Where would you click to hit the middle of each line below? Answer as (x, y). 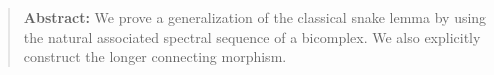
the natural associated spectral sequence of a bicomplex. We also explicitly (252, 36)
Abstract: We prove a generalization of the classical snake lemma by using (255, 17)
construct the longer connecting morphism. (155, 56)
